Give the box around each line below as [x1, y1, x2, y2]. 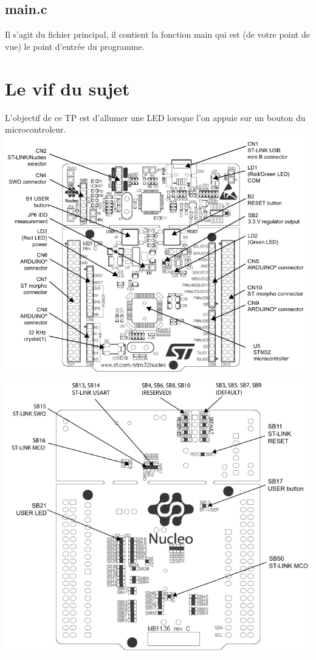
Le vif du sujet [5, 75, 130, 100]
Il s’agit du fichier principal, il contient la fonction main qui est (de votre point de [5, 28, 310, 41]
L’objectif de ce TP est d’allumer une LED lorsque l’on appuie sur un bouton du [5, 111, 306, 123]
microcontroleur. [5, 123, 66, 136]
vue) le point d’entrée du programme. [5, 40, 145, 52]
